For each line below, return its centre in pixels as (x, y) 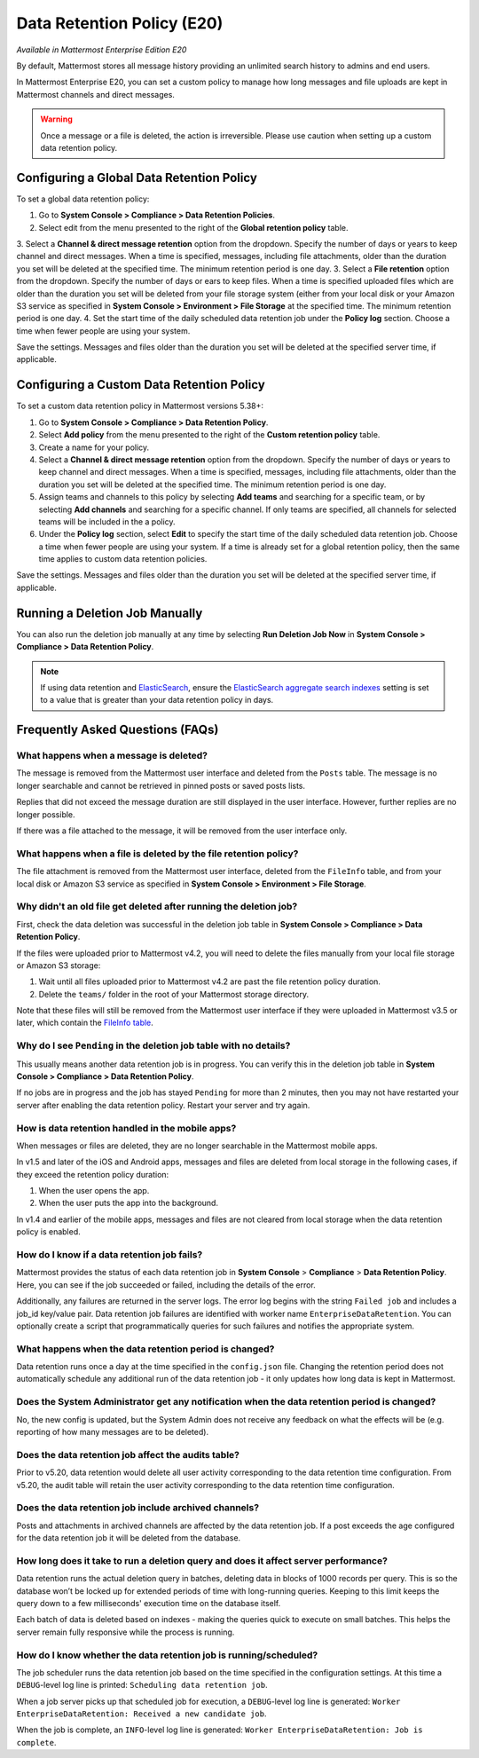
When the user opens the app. (94, 1191)
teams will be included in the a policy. (107, 521)
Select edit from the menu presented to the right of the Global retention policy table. (194, 227)
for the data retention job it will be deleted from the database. (129, 1538)
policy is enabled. (49, 1232)
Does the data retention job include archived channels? (138, 1508)
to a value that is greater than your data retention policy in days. (157, 700)
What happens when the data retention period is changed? (145, 1349)
